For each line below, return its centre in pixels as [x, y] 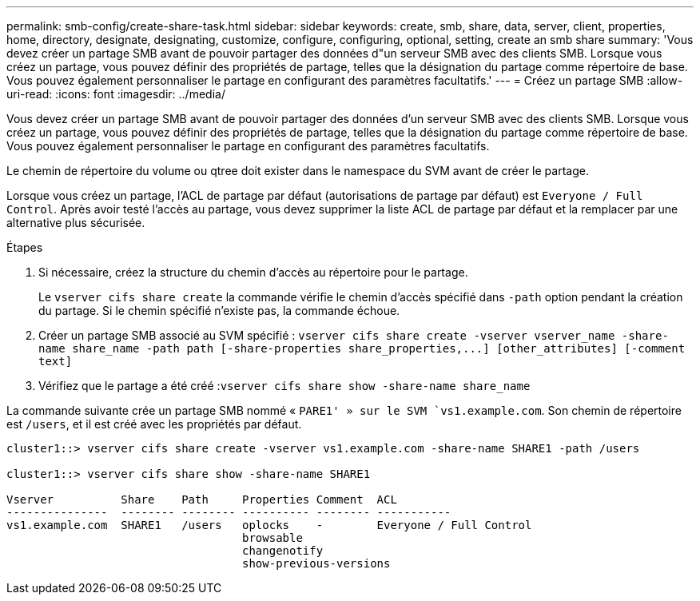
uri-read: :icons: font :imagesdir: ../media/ [116, 94]
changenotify [283, 551]
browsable [272, 538]
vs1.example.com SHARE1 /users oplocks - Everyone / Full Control [269, 525]
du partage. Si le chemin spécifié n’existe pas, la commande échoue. [219, 310]
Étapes [25, 247]
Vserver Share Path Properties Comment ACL [202, 500]
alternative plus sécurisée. [76, 223]
